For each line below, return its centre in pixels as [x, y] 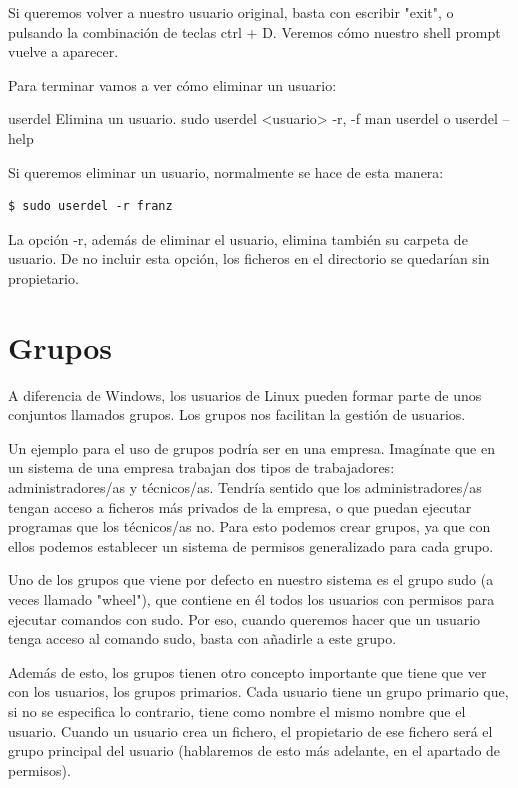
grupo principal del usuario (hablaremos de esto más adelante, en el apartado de [254, 750]
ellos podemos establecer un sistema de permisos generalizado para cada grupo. [251, 545]
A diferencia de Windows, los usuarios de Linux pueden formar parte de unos [245, 394]
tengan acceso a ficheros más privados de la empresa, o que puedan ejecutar [240, 506]
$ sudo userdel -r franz [90, 206]
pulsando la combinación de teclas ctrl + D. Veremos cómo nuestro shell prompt [254, 31]
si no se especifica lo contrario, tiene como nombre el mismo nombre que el [237, 710]
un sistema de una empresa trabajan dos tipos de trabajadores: [201, 467]
